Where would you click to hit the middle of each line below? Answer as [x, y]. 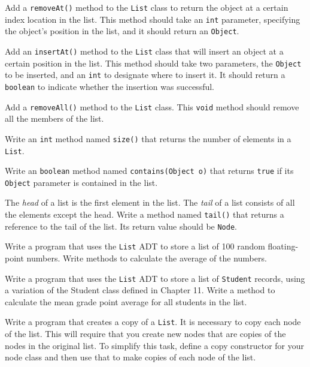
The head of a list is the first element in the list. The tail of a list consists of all [150, 202]
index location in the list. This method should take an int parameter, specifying [153, 19]
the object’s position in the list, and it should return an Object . [122, 31]
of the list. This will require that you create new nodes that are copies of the [145, 334]
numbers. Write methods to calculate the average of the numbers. [147, 258]
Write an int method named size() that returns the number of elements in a [148, 138]
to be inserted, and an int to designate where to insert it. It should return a [145, 75]
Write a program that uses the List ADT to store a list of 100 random [135, 246]
